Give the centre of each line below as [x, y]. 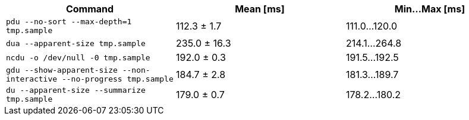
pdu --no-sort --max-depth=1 [69, 22]
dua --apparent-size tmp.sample [76, 43]
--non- [136, 70]
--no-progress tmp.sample [117, 79]
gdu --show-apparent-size [62, 70]
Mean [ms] [260, 9]
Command [90, 9]
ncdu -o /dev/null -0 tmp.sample [78, 57]
